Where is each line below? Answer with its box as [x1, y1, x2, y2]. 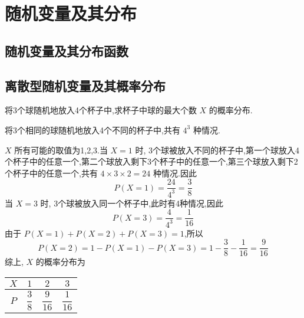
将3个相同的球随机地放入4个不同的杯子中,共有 [5, 123, 180, 136]
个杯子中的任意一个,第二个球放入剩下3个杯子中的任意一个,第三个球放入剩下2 [5, 155, 298, 168]
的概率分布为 [35, 255, 85, 268]
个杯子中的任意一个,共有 [5, 166, 98, 179]
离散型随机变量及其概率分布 [5, 76, 166, 94]
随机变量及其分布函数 [5, 41, 128, 60]
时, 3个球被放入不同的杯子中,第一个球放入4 [135, 143, 299, 156]
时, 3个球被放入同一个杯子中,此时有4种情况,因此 [40, 196, 223, 209]
